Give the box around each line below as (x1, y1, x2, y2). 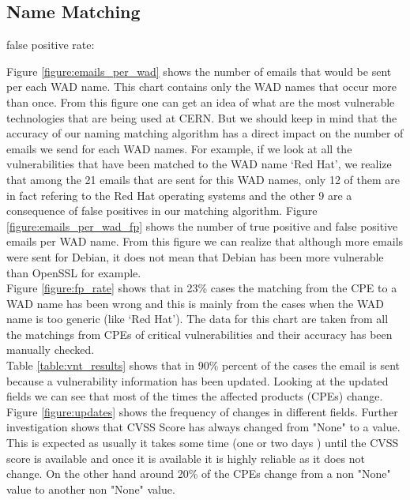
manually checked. (6, 341, 95, 358)
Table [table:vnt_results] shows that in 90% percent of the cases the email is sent (6, 357, 401, 374)
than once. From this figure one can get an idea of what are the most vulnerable (6, 93, 395, 110)
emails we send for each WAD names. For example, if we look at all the (6, 140, 352, 156)
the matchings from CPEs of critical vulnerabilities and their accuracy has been (6, 325, 393, 342)
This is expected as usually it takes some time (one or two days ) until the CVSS (6, 434, 399, 451)
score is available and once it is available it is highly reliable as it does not (6, 449, 365, 466)
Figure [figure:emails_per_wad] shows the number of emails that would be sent (6, 62, 392, 79)
